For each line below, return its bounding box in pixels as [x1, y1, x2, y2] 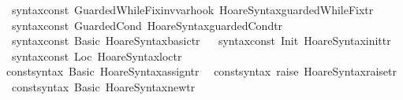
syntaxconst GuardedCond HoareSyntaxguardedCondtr [11, 17, 283, 33]
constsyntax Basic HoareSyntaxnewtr [11, 78, 196, 94]
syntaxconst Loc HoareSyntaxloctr [11, 47, 182, 64]
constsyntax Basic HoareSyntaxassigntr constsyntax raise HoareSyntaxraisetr [6, 63, 397, 80]
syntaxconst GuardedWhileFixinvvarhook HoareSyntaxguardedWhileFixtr [11, 2, 374, 17]
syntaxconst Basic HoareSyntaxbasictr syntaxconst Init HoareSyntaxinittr [11, 32, 391, 49]
